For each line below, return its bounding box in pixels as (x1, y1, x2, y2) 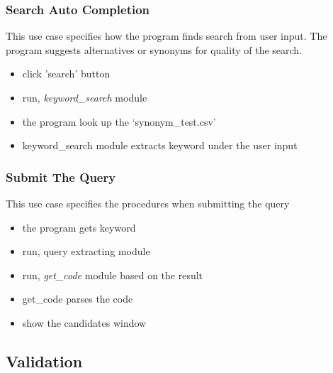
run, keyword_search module (22, 90, 147, 104)
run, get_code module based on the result (22, 267, 203, 282)
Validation (6, 350, 83, 372)
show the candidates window (22, 315, 147, 330)
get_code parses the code (22, 291, 133, 306)
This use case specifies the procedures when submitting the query (6, 196, 290, 210)
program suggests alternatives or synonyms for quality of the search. (6, 42, 303, 57)
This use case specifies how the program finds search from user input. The (6, 28, 327, 43)
